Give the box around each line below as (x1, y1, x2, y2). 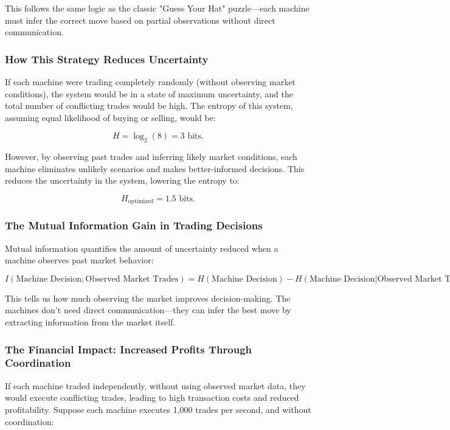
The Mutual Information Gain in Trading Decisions (5, 218, 263, 233)
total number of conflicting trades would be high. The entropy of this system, (5, 99, 293, 112)
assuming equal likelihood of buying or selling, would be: (5, 111, 216, 123)
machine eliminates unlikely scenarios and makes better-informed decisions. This (5, 162, 305, 175)
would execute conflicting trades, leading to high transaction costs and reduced (5, 391, 299, 404)
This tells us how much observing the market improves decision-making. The (5, 291, 291, 304)
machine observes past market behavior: (5, 254, 154, 266)
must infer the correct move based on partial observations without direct (5, 13, 275, 26)
